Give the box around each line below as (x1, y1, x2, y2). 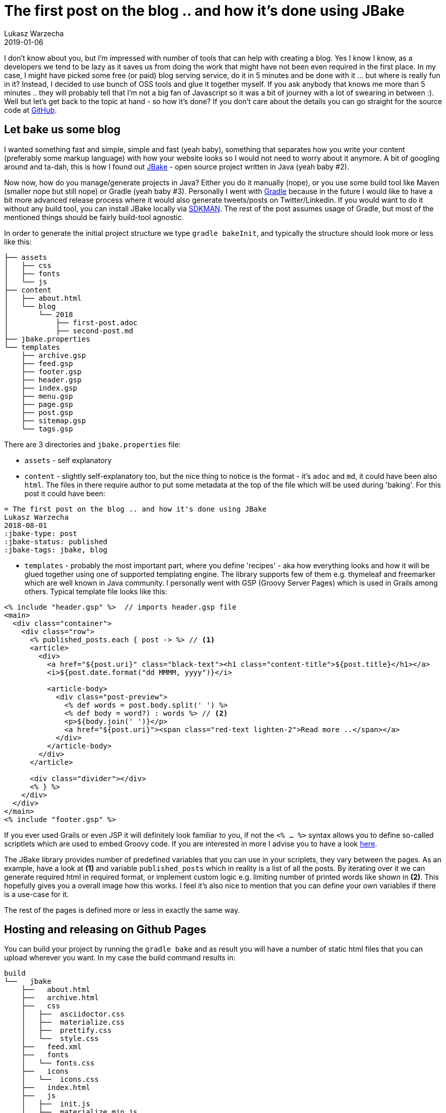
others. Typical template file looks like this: (24, 587, 167, 596)
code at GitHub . (4, 105, 57, 114)
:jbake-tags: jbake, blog (4, 545, 108, 554)
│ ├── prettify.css (21, 1026, 112, 1035)
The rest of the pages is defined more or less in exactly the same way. (4, 905, 240, 914)
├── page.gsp (21, 400, 73, 408)
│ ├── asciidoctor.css (21, 1010, 125, 1019)
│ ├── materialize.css (21, 1018, 125, 1027)
